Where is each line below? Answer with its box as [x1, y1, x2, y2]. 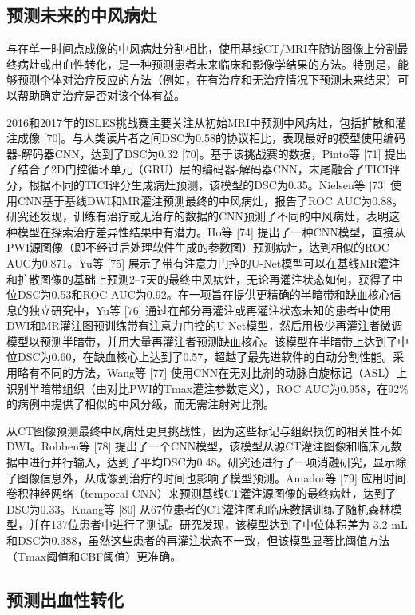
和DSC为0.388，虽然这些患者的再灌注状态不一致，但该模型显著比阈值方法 [6, 532, 390, 549]
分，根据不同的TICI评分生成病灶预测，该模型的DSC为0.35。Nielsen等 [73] [6, 176, 387, 192]
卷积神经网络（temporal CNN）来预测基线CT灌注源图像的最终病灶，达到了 [6, 485, 397, 502]
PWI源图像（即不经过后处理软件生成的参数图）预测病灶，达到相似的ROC [6, 239, 389, 256]
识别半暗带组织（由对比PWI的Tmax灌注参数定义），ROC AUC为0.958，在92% [6, 379, 409, 396]
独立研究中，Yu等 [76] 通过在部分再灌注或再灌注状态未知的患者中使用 [28, 301, 392, 318]
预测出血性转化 [6, 586, 124, 611]
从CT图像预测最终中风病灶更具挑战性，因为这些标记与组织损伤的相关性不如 [6, 422, 403, 438]
